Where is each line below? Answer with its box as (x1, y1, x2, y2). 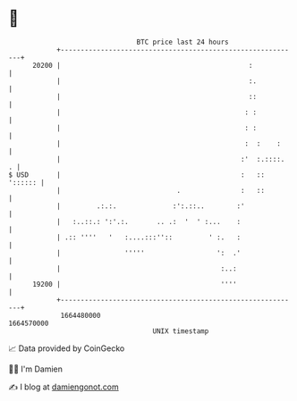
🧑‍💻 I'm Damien (8, 363, 64, 374)
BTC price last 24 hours (136, 38, 229, 46)
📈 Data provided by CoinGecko (8, 343, 125, 354)
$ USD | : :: (8, 170, 266, 180)
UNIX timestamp (152, 326, 209, 336)
